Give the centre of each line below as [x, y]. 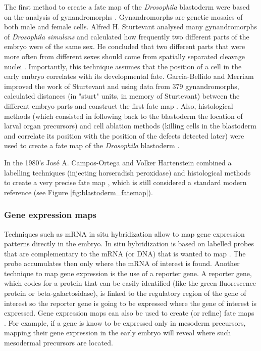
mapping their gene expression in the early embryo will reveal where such [118, 333]
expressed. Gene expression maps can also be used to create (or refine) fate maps [129, 313]
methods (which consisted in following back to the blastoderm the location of [123, 116]
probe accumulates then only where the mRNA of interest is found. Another [122, 263]
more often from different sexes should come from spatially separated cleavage [124, 56]
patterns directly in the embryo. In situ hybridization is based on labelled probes [129, 244]
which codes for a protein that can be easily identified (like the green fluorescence [130, 283]
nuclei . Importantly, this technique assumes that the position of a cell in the [123, 66]
